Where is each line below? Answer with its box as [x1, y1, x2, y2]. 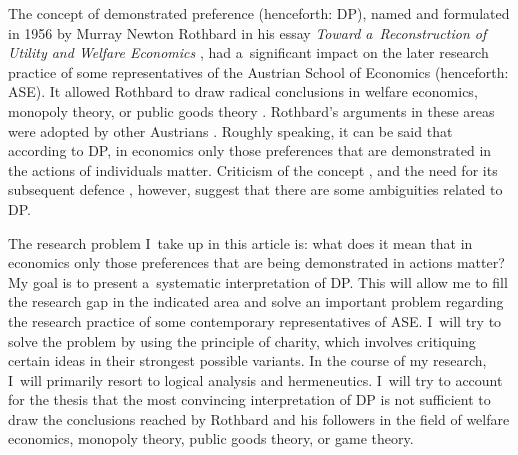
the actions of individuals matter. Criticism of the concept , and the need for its [8, 159, 498, 180]
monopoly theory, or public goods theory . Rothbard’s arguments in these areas [8, 100, 495, 121]
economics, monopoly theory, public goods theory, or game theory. [8, 428, 414, 449]
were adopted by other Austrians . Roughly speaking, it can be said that [8, 120, 453, 141]
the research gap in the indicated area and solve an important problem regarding [8, 291, 504, 312]
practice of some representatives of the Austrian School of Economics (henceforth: [8, 61, 509, 82]
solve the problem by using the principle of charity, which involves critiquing [8, 330, 476, 351]
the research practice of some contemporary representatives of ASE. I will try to [8, 310, 502, 331]
